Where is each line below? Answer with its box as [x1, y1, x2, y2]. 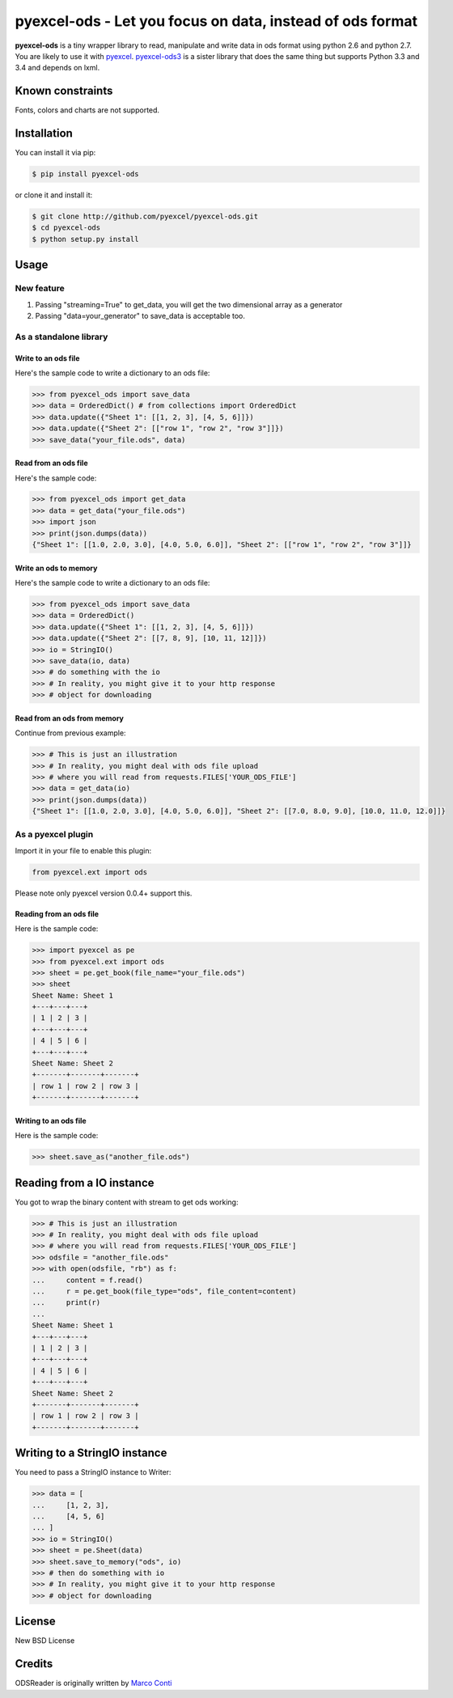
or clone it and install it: [15, 190, 93, 200]
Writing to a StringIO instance [15, 1446, 167, 1460]
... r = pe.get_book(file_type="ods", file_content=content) [32, 1287, 297, 1296]
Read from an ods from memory [15, 713, 125, 723]
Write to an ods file [15, 353, 80, 363]
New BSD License [15, 1636, 75, 1645]
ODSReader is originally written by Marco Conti [15, 1679, 172, 1688]
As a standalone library [15, 331, 108, 342]
